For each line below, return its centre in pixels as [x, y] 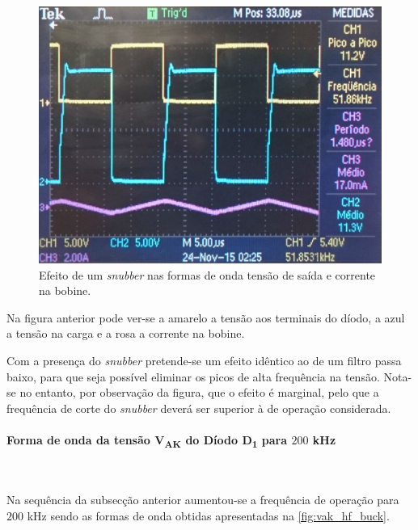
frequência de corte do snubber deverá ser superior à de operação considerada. [199, 408]
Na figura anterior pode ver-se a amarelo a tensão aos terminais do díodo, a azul [206, 317]
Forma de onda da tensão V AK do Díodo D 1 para [147, 440]
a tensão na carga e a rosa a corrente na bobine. [126, 333]
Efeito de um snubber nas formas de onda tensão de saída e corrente [207, 274]
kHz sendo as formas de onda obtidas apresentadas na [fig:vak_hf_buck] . [208, 515]
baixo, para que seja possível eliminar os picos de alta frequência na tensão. [193, 376]
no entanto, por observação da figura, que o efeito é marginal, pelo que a [199, 392]
